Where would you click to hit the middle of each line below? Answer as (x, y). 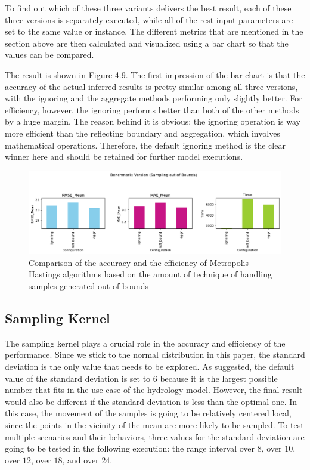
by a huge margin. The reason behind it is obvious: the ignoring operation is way (153, 121)
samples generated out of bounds (89, 286)
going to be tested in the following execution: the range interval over (130, 448)
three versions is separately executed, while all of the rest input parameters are (149, 19)
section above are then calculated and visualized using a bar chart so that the (147, 43)
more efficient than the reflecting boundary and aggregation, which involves (142, 133)
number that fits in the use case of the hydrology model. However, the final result (154, 390)
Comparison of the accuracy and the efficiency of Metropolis (139, 262)
